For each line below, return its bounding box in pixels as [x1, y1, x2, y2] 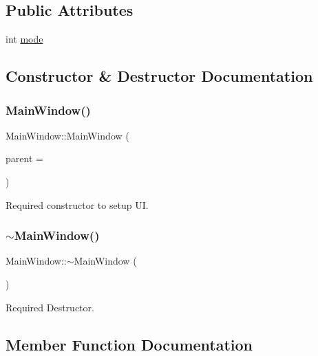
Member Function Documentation [6, 333, 253, 355]
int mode [6, 32, 43, 46]
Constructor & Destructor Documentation [6, 65, 313, 87]
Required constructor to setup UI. [6, 197, 149, 212]
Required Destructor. [6, 300, 94, 314]
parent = [6, 151, 43, 166]
